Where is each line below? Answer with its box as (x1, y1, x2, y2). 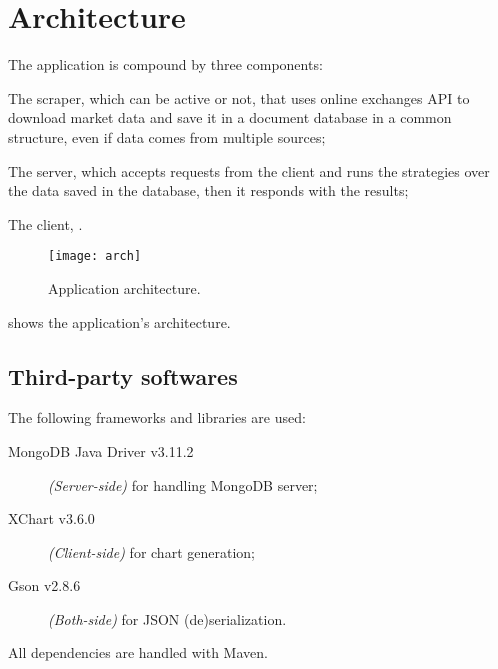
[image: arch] (48, 249, 142, 264)
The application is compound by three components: (8, 54, 323, 75)
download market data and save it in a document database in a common (8, 107, 452, 128)
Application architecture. (48, 277, 201, 298)
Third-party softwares (8, 360, 238, 391)
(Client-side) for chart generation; (48, 541, 255, 562)
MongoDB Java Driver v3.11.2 (8, 440, 194, 461)
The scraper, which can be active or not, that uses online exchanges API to (8, 87, 470, 108)
